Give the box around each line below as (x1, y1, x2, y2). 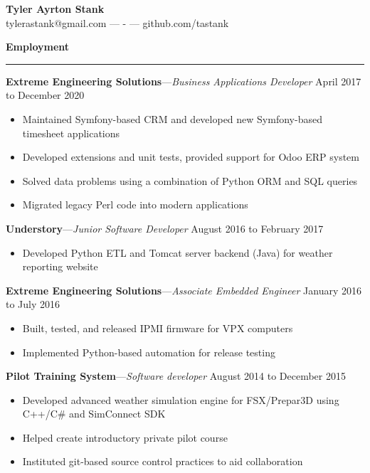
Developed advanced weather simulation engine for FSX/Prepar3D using (22, 392, 339, 407)
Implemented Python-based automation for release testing (22, 344, 275, 359)
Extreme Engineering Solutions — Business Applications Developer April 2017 (6, 73, 361, 88)
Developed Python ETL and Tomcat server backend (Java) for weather (22, 245, 333, 260)
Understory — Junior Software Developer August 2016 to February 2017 (6, 220, 324, 235)
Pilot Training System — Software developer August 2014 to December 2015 (6, 368, 346, 383)
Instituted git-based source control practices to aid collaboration (22, 454, 303, 469)
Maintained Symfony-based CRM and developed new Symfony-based (22, 111, 322, 126)
